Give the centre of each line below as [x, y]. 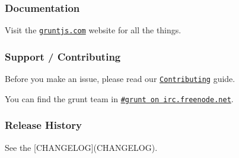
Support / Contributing [63, 56]
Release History [43, 125]
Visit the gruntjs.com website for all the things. [93, 30]
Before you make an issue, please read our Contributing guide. [120, 79]
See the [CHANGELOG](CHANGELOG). [81, 147]
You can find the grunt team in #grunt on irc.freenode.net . [119, 98]
